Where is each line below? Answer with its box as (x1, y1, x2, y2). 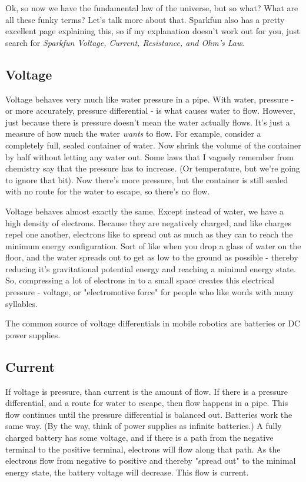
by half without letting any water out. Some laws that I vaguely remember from (5, 150, 294, 163)
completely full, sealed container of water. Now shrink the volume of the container (5, 138, 301, 151)
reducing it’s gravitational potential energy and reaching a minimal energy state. (5, 262, 296, 275)
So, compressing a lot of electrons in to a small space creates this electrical (5, 274, 274, 286)
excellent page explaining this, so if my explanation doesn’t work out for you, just (5, 25, 300, 37)
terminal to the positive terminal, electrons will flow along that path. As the (5, 443, 281, 455)
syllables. (5, 297, 38, 309)
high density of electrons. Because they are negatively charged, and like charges (5, 216, 291, 229)
